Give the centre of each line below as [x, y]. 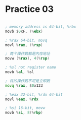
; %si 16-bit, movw [25, 108]
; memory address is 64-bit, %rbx [41, 27]
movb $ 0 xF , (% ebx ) [24, 31]
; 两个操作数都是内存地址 [28, 54]
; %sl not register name [31, 67]
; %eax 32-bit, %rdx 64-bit [34, 94]
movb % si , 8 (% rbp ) [24, 113]
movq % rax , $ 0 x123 [24, 85]
